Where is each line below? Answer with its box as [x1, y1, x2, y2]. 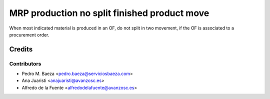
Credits [9, 45, 33, 53]
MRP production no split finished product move [9, 7, 209, 18]
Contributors [9, 60, 41, 67]
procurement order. [9, 31, 49, 37]
